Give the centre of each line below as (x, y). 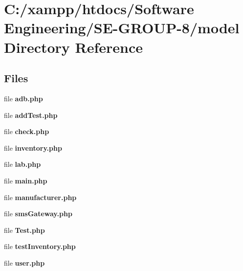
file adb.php (23, 98)
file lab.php (22, 164)
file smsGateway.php (38, 214)
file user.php (24, 262)
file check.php (27, 131)
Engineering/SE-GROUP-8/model (122, 28)
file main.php (26, 180)
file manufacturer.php (40, 197)
